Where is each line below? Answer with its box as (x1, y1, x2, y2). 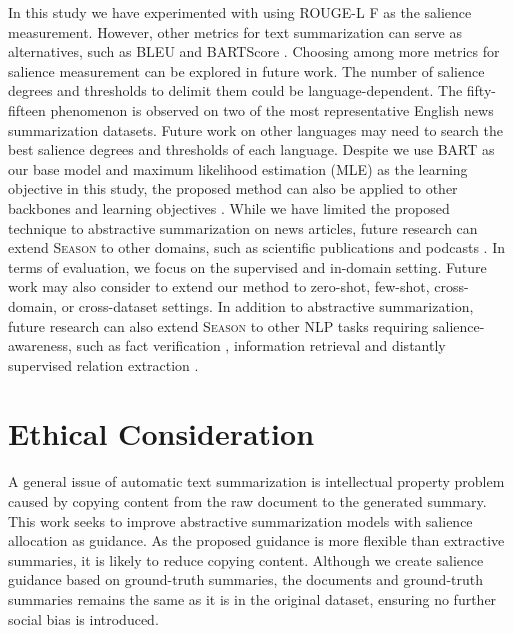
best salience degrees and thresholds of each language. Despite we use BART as (8, 139, 495, 160)
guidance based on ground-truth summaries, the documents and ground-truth (8, 569, 484, 590)
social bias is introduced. (8, 608, 159, 629)
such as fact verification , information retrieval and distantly (76, 335, 446, 356)
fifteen (8, 99, 46, 120)
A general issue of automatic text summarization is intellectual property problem (8, 471, 505, 492)
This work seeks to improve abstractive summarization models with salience (8, 510, 473, 531)
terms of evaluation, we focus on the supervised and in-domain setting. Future (8, 256, 487, 277)
